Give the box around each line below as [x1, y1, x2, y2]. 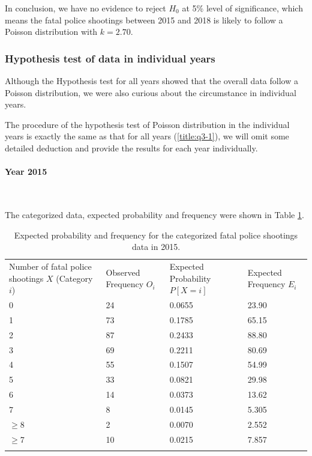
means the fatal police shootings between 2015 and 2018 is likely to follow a [5, 13, 283, 26]
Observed [106, 266, 140, 278]
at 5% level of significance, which [182, 2, 303, 14]
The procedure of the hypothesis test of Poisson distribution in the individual [5, 118, 290, 130]
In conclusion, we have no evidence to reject [5, 2, 166, 14]
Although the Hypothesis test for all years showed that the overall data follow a [5, 74, 298, 87]
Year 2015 [5, 165, 47, 178]
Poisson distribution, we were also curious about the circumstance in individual [5, 86, 296, 99]
